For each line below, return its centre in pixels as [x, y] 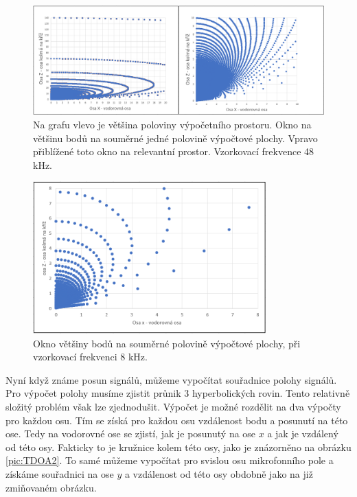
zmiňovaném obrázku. [51, 487]
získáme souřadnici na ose [60, 474]
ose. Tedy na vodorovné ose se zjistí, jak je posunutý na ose [131, 434]
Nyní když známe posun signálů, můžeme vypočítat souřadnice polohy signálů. [171, 379]
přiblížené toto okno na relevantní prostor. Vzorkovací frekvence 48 [174, 151]
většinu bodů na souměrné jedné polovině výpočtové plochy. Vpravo [175, 138]
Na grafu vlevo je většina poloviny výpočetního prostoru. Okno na [172, 124]
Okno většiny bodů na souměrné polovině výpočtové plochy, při [167, 343]
